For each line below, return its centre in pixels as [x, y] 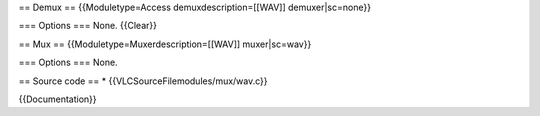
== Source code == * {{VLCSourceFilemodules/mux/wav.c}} [143, 81]
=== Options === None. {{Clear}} [87, 26]
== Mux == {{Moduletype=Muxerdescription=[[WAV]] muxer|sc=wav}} [165, 44]
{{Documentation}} [57, 99]
